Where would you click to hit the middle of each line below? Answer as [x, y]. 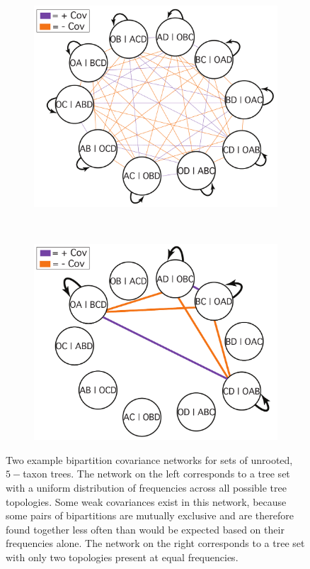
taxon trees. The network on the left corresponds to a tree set [156, 474]
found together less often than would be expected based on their [145, 529]
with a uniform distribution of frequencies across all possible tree [146, 487]
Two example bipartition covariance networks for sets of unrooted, [149, 459]
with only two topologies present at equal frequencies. [122, 557]
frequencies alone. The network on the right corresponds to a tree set [155, 543]
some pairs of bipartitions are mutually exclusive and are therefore [150, 515]
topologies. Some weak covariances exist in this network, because [146, 501]
